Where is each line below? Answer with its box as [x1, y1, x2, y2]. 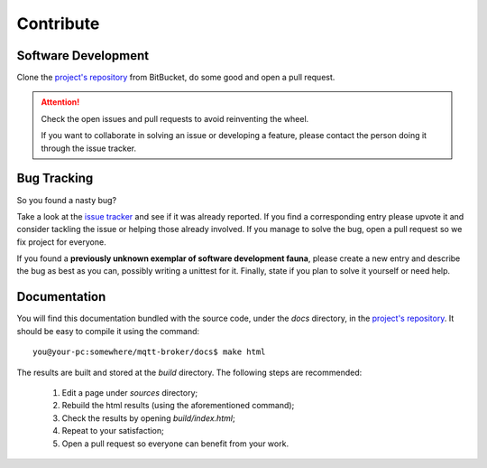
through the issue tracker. [41, 143, 137, 154]
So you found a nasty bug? [16, 194, 117, 205]
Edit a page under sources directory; [61, 387, 198, 398]
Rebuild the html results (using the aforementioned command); [61, 400, 295, 411]
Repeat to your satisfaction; [61, 426, 164, 436]
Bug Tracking [16, 171, 94, 186]
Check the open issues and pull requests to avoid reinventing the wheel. [41, 113, 309, 124]
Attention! [41, 97, 80, 108]
